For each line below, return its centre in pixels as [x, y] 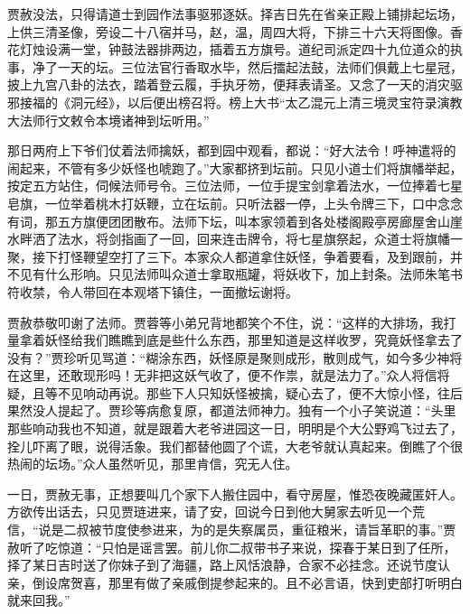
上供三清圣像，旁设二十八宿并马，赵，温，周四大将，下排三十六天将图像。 [229, 31]
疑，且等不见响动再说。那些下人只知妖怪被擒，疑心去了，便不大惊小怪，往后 [235, 392]
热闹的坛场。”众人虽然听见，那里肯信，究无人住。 [153, 464]
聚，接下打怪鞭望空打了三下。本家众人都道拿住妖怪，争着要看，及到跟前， [229, 256]
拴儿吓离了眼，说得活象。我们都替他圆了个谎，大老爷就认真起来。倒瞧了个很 [235, 446]
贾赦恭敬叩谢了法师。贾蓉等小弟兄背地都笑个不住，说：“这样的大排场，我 [226, 322]
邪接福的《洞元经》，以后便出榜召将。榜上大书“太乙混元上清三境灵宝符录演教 [235, 102]
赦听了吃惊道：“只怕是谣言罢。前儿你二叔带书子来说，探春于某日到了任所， [232, 547]
